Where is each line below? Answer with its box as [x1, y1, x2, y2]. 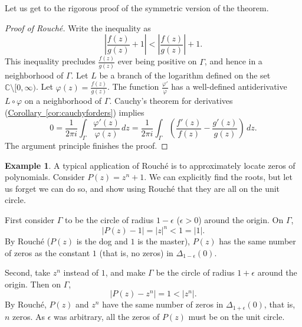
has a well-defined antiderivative [171, 80, 287, 93]
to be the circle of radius [65, 213, 154, 225]
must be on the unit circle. [188, 310, 285, 322]
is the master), [137, 235, 191, 247]
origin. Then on [5, 277, 61, 290]
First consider [5, 213, 55, 225]
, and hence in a [204, 55, 262, 67]
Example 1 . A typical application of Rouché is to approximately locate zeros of [5, 159, 296, 171]
